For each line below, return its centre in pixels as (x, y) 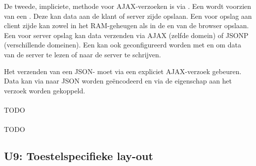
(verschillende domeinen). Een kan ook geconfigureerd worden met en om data (123, 45)
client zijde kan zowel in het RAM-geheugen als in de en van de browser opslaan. (127, 25)
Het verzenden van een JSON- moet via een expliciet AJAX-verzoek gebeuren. (123, 71)
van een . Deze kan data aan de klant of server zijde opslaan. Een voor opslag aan (128, 16)
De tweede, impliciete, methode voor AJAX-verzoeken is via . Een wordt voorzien (128, 6)
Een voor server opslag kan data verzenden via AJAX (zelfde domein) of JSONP (126, 35)
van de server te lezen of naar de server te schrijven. (83, 54)
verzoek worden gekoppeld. (45, 90)
